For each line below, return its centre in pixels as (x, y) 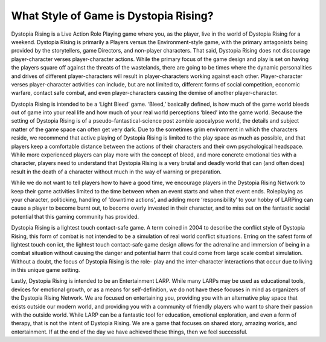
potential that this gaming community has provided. (75, 216)
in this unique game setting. (46, 270)
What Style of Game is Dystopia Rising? (112, 16)
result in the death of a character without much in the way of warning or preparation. (117, 172)
